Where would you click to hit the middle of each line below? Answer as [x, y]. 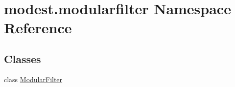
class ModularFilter [33, 79]
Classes [23, 58]
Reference [38, 28]
